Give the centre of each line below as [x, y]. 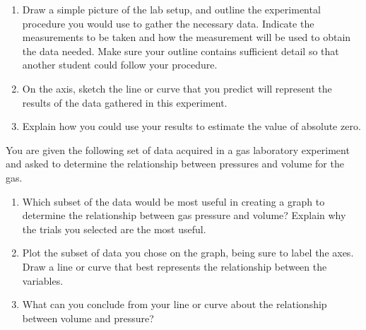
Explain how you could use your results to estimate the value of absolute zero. [191, 126]
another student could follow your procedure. [120, 65]
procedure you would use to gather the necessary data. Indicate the [168, 23]
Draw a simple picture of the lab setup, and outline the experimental [171, 9]
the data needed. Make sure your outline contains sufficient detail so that [181, 51]
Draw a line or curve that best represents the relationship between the [175, 266]
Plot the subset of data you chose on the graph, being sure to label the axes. [188, 253]
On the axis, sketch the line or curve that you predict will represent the [177, 88]
